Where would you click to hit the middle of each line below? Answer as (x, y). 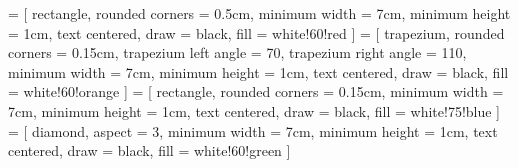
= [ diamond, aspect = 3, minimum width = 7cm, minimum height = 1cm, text (253, 130)
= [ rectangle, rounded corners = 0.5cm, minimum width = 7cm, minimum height (259, 13)
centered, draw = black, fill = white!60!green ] (149, 150)
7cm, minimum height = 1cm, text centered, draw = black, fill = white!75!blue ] (254, 110)
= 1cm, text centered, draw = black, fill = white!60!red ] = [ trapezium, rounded (256, 32)
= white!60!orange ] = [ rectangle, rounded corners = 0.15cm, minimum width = (256, 91)
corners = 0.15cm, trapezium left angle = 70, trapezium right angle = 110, (237, 52)
